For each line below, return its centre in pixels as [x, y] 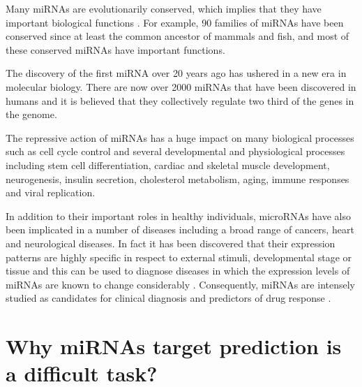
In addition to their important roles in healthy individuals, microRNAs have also [178, 216]
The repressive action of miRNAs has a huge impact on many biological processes [180, 137]
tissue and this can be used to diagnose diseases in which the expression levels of [178, 271]
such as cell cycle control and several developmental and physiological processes [175, 151]
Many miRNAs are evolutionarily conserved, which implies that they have [164, 8]
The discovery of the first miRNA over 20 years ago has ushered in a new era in [176, 73]
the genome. [31, 114]
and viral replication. [51, 192]
